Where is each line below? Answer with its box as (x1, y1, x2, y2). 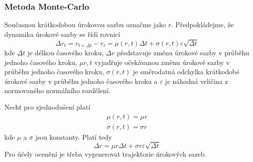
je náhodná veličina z (165, 76, 228, 86)
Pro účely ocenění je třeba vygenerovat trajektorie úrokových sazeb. (4, 149, 207, 159)
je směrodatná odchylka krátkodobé (133, 66, 239, 77)
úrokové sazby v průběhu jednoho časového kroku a (4, 76, 158, 86)
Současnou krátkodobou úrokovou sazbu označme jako (4, 19, 166, 30)
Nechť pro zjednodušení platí (4, 101, 90, 112)
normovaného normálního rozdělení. (4, 85, 110, 96)
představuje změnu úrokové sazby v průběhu (117, 48, 249, 58)
